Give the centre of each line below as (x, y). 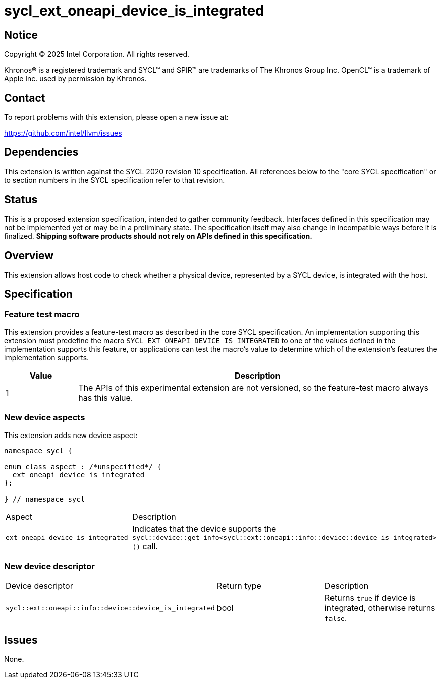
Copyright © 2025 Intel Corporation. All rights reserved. (97, 54)
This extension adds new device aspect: (71, 435)
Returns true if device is (370, 598)
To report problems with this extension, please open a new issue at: (116, 117)
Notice (21, 35)
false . (336, 618)
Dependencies (41, 152)
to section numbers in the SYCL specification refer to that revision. (115, 180)
